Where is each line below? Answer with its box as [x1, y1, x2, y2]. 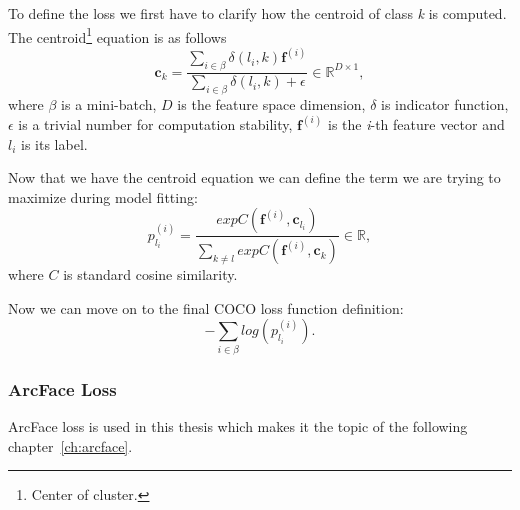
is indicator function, [381, 93, 509, 114]
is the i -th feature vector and [327, 113, 505, 134]
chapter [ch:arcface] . [8, 435, 133, 456]
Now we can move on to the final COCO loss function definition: [8, 297, 404, 318]
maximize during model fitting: [8, 186, 198, 207]
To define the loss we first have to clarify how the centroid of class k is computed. [8, 3, 507, 23]
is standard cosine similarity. [63, 264, 238, 285]
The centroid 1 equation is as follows [8, 23, 227, 47]
